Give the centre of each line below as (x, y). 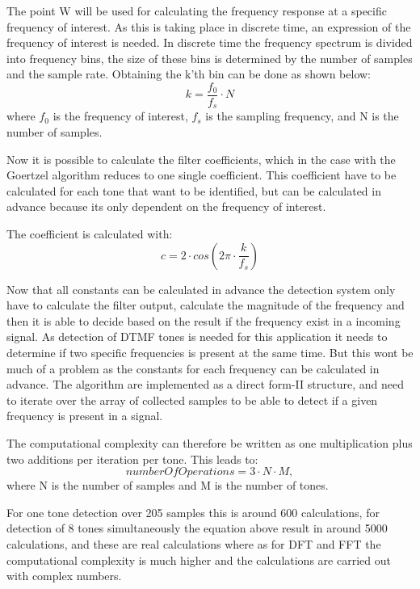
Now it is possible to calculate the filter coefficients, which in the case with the (201, 159)
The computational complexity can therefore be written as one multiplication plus (210, 442)
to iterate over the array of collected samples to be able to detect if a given (192, 400)
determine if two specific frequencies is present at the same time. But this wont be (210, 353)
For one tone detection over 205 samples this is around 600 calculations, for (193, 512)
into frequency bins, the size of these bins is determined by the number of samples (210, 58)
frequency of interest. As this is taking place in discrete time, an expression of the (209, 26)
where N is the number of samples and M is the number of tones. (168, 485)
